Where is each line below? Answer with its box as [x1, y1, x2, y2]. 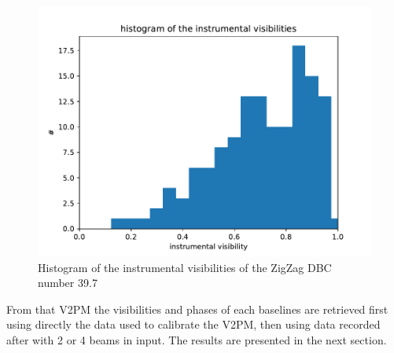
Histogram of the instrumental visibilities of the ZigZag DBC [38, 259, 332, 275]
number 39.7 [38, 274, 98, 291]
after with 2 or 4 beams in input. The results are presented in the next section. [6, 331, 387, 347]
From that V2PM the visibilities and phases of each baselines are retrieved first [6, 300, 388, 317]
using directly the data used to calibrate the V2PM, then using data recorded [6, 316, 381, 333]
